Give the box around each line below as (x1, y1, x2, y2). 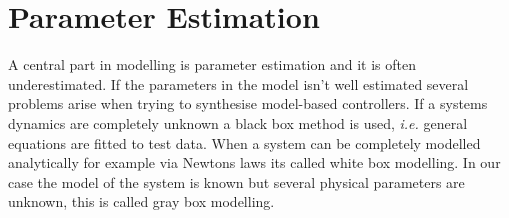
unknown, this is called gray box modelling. (8, 191, 275, 212)
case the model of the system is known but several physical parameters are (8, 171, 465, 192)
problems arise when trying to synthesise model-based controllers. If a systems (8, 93, 488, 114)
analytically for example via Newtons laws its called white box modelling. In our (8, 152, 501, 173)
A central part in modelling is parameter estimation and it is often (8, 54, 416, 75)
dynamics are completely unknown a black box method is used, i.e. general (8, 112, 468, 133)
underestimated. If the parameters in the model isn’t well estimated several (8, 73, 469, 94)
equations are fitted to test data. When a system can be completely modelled (8, 132, 481, 153)
